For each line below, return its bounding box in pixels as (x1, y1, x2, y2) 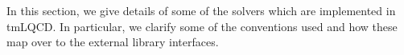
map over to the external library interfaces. (6, 33, 219, 50)
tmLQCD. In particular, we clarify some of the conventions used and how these (6, 18, 398, 34)
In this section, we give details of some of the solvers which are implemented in (6, 2, 396, 18)
